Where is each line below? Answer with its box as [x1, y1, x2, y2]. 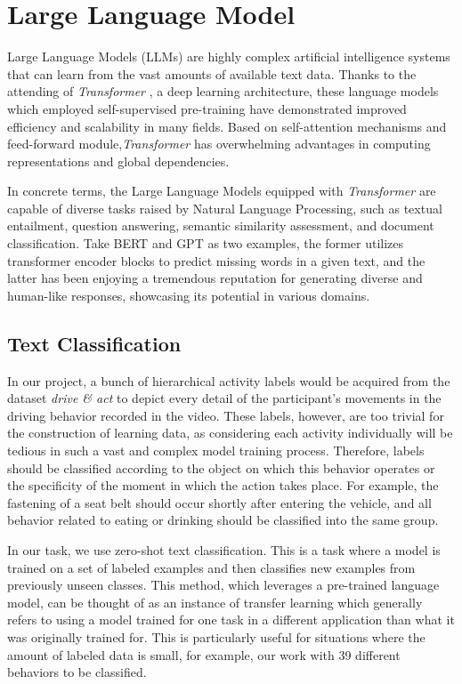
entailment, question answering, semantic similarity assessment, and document [7, 216, 434, 235]
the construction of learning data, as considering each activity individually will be [7, 423, 453, 442]
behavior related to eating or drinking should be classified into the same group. [7, 511, 439, 529]
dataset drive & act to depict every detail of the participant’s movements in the [7, 389, 442, 407]
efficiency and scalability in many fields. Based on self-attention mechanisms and [7, 117, 447, 135]
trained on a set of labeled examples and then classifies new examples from [7, 558, 416, 576]
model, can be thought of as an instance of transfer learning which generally [7, 592, 423, 611]
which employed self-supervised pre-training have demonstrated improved [7, 99, 407, 117]
